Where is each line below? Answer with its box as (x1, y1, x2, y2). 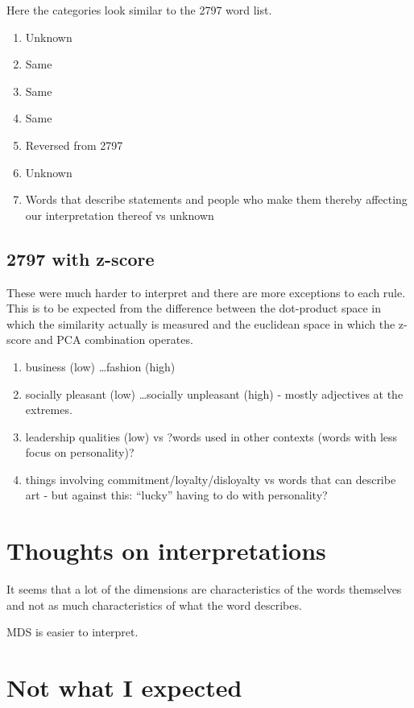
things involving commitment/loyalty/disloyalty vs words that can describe (25, 470, 396, 487)
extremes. (25, 401, 72, 418)
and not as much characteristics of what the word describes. (6, 596, 302, 613)
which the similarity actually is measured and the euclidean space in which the (6, 315, 395, 332)
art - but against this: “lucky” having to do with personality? (25, 486, 328, 503)
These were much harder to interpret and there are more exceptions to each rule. (6, 284, 406, 300)
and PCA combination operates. (35, 331, 193, 348)
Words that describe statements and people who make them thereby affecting (25, 191, 408, 208)
